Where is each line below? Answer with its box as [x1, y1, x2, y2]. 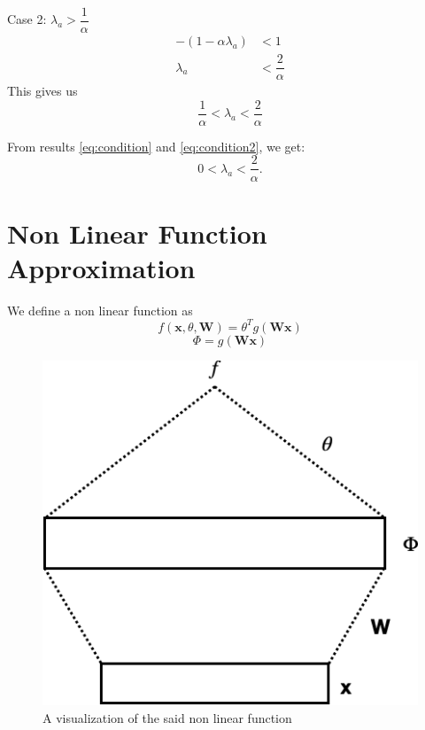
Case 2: [7, 10, 47, 28]
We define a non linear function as [7, 300, 193, 319]
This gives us [7, 82, 78, 100]
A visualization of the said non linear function [42, 708, 292, 726]
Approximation [7, 249, 196, 285]
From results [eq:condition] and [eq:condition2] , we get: [7, 136, 305, 155]
